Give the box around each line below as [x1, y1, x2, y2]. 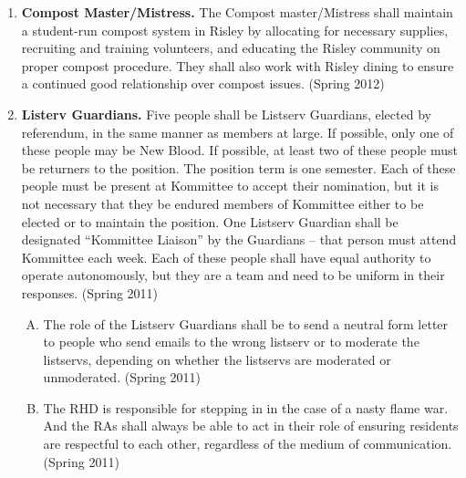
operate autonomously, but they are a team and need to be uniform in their [21, 265, 445, 285]
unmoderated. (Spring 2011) [43, 368, 201, 387]
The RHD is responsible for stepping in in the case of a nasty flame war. [43, 398, 449, 417]
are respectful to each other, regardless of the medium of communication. [43, 434, 452, 453]
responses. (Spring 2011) [21, 283, 159, 302]
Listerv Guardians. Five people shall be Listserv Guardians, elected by [21, 104, 431, 123]
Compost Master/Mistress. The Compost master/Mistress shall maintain [21, 3, 453, 21]
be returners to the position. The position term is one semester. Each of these [21, 158, 456, 177]
